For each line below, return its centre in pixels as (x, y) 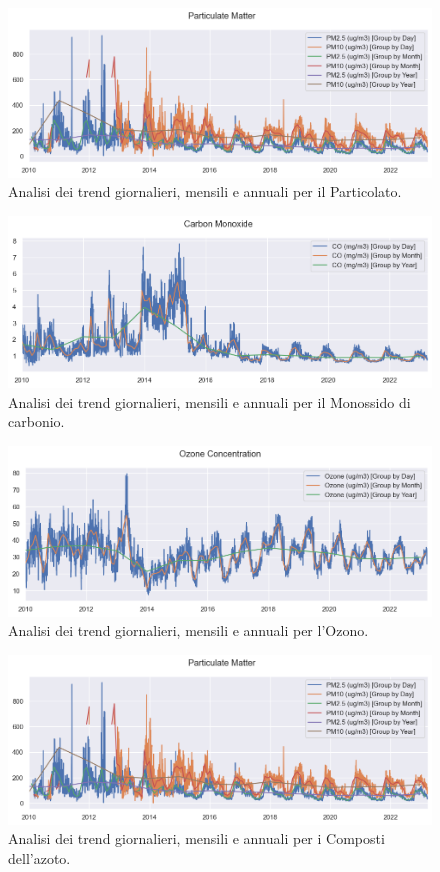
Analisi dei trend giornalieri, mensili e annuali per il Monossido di (209, 401)
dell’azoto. (39, 857)
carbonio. (36, 421)
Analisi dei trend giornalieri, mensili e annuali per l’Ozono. (188, 630)
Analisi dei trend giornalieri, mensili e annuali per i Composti (196, 838)
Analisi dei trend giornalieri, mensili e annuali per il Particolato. (205, 191)
